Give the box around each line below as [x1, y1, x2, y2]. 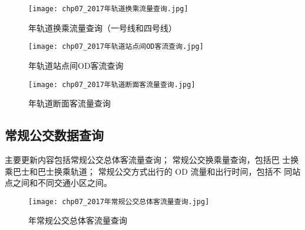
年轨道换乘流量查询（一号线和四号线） [28, 21, 177, 34]
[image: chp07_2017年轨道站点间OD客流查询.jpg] [28, 42, 204, 51]
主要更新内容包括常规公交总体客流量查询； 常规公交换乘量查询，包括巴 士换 [5, 153, 299, 165]
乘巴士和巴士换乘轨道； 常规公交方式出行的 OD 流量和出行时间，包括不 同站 [5, 165, 301, 177]
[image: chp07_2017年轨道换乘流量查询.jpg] [28, 5, 188, 13]
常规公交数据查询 [5, 126, 104, 144]
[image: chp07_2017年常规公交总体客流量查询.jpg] [28, 197, 210, 206]
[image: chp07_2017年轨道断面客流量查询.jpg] [28, 80, 195, 89]
